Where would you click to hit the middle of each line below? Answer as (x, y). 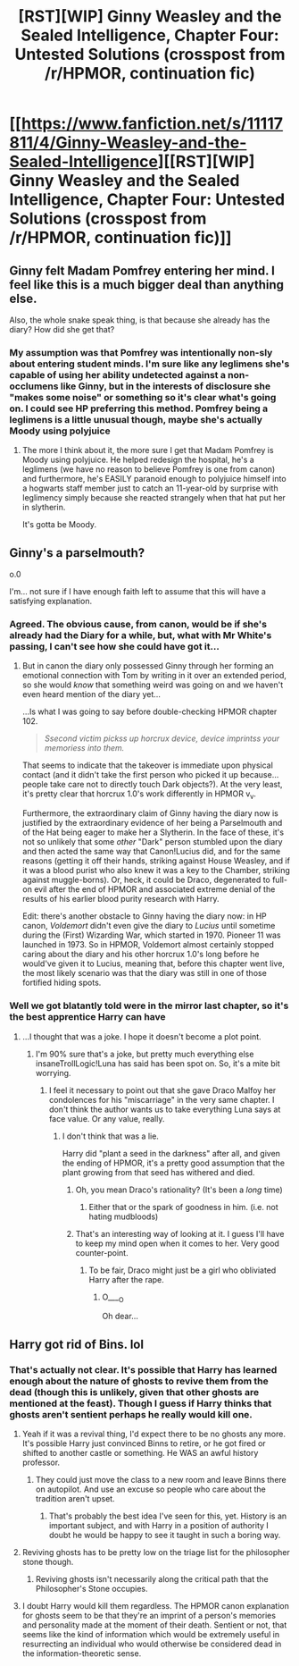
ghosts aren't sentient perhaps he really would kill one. (131, 1414)
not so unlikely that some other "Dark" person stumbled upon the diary (152, 842)
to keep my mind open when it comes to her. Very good (177, 1243)
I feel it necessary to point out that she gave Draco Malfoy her (162, 1090)
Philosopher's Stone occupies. (91, 1588)
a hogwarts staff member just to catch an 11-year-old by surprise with (150, 488)
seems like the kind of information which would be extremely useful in (150, 1634)
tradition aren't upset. (75, 1498)
